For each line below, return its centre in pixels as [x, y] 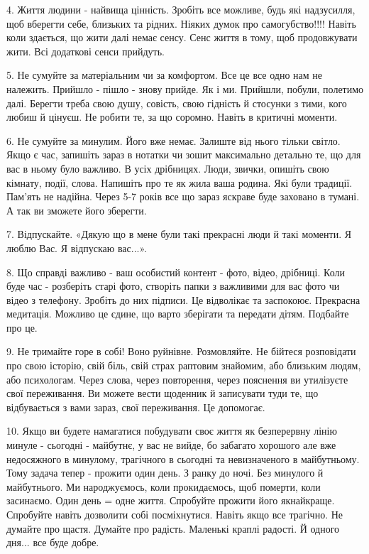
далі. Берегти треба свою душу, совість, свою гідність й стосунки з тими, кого [177, 103]
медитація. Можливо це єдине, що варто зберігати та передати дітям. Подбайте [178, 314]
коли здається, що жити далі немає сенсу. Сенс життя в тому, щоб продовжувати [182, 37]
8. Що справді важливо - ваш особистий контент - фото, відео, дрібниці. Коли [176, 272]
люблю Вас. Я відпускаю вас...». [77, 248]
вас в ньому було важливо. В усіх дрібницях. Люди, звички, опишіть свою [168, 168]
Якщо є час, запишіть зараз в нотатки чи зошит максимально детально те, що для [184, 154]
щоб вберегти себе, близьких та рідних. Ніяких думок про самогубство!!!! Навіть [181, 23]
